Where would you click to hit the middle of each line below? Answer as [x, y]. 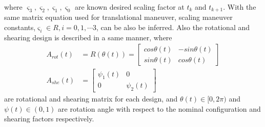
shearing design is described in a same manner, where [88, 37]
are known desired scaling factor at [129, 7]
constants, [20, 27]
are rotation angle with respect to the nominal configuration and [159, 108]
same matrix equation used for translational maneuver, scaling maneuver [118, 17]
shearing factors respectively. [49, 119]
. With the [240, 7]
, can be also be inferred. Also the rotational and [173, 27]
